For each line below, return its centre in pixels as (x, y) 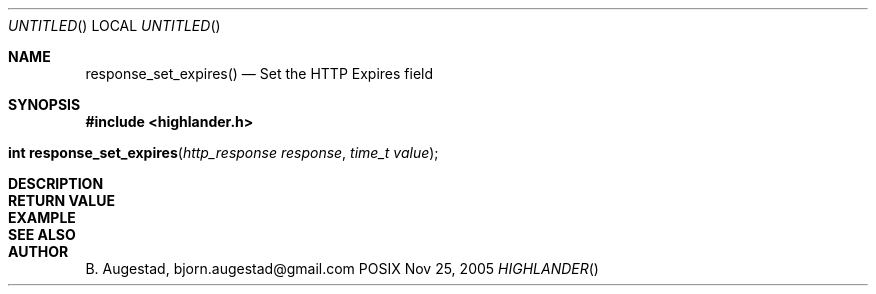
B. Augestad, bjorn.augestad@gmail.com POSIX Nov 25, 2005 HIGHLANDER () (342, 268)
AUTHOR (38, 251)
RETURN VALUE (61, 200)
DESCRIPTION (56, 183)
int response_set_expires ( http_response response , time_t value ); (223, 152)
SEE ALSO (42, 234)
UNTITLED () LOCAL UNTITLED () (114, 25)
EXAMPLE (42, 217)
